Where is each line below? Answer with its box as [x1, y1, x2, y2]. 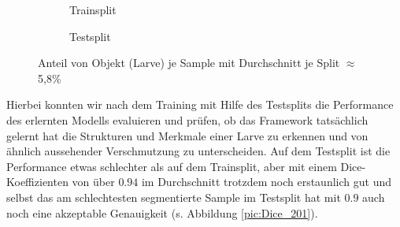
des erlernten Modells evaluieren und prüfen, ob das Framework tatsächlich [6, 111, 369, 128]
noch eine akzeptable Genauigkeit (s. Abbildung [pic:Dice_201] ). [6, 204, 318, 221]
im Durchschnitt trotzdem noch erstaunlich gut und [141, 173, 391, 190]
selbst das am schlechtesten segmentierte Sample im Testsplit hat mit [6, 188, 341, 205]
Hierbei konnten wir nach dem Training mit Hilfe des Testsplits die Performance [6, 96, 394, 113]
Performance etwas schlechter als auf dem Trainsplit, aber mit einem [6, 158, 337, 174]
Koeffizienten [6, 173, 69, 190]
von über [72, 173, 115, 190]
